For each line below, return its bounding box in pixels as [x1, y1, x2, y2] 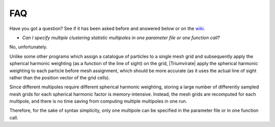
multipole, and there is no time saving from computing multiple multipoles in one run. [9, 98, 187, 104]
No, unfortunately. [9, 44, 48, 50]
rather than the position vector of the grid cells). [9, 74, 111, 81]
